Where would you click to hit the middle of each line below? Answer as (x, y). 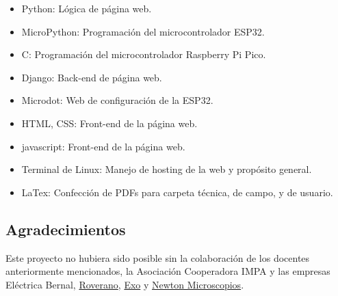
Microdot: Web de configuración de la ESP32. (117, 100)
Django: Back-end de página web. (92, 77)
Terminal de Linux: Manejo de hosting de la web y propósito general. (167, 169)
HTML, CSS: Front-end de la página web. (109, 123)
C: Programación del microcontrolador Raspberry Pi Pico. (144, 54)
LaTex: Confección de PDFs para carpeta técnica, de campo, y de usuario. (177, 192)
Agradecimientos (66, 229)
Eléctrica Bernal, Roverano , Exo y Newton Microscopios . (125, 284)
